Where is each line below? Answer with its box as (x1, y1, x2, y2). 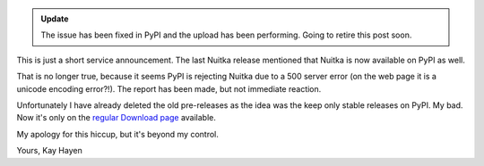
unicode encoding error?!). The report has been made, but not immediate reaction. (16, 83, 322, 94)
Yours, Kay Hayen (16, 145, 82, 156)
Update (40, 13, 69, 24)
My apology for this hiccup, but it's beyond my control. (16, 129, 220, 139)
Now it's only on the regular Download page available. (16, 112, 217, 123)
